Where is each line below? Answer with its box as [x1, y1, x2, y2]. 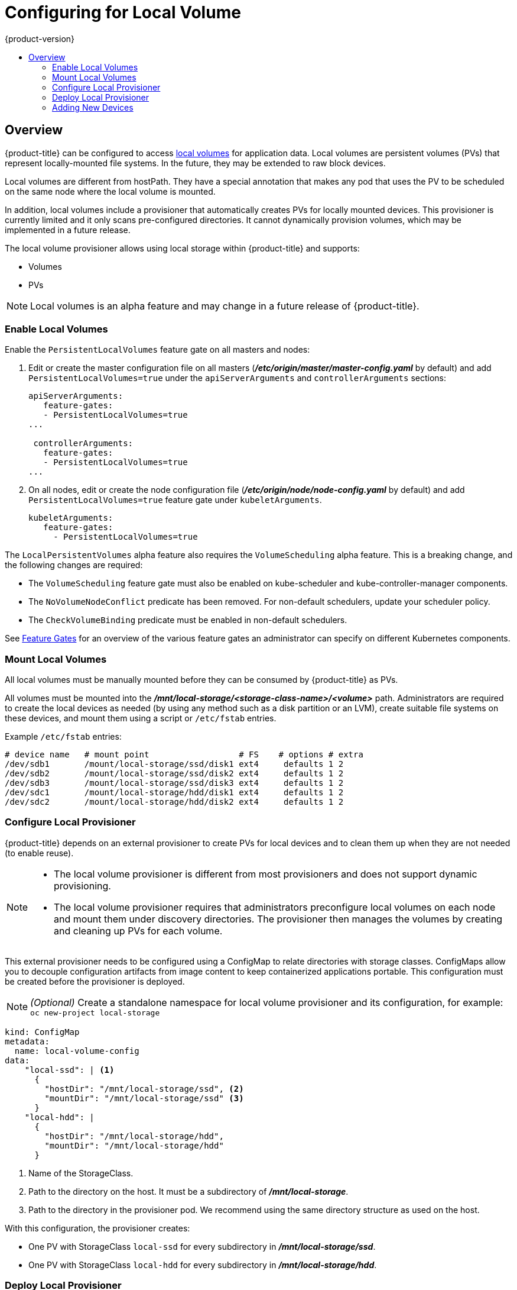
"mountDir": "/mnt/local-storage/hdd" [44, 1140, 224, 1150]
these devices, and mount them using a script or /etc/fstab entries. [5, 713, 277, 724]
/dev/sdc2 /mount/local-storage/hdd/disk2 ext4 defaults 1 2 [5, 797, 344, 807]
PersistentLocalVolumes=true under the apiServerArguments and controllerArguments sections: [28, 373, 446, 383]
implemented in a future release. [5, 224, 131, 235]
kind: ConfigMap [5, 1027, 80, 1037]
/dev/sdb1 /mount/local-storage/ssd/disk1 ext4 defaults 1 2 [5, 759, 344, 769]
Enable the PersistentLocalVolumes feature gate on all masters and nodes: [5, 344, 310, 355]
